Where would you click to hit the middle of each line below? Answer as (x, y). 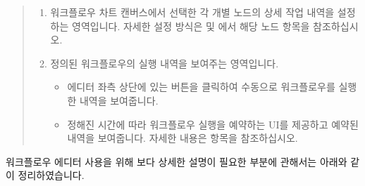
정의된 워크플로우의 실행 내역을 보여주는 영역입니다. (165, 63)
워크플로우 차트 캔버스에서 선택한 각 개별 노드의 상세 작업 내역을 (192, 12)
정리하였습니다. (51, 175)
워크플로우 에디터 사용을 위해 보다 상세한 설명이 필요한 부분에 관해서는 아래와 (177, 161)
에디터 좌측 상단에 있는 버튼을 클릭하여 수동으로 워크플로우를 (201, 87)
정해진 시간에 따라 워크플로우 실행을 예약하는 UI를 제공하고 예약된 (213, 124)
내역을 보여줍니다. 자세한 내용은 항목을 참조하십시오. (182, 138)
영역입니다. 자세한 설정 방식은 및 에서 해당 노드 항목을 (191, 26)
